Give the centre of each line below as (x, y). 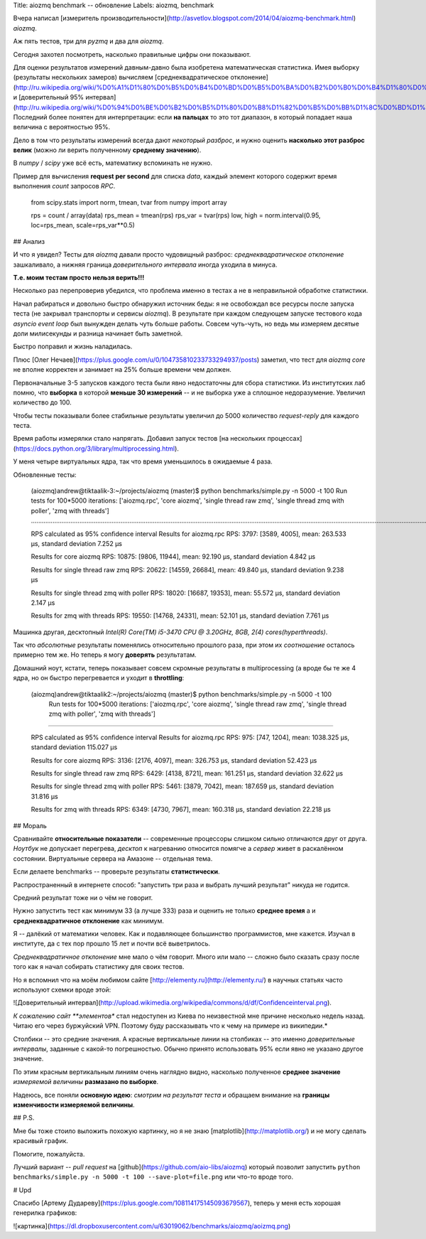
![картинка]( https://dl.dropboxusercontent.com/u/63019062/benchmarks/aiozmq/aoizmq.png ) (152, 1225)
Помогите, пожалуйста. (49, 1154)
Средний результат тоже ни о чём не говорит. (83, 897)
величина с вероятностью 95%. (61, 127)
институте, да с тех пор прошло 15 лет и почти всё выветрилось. (112, 944)
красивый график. (41, 1141)
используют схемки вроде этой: (62, 990)
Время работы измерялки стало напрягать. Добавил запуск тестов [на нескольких (140, 439)
